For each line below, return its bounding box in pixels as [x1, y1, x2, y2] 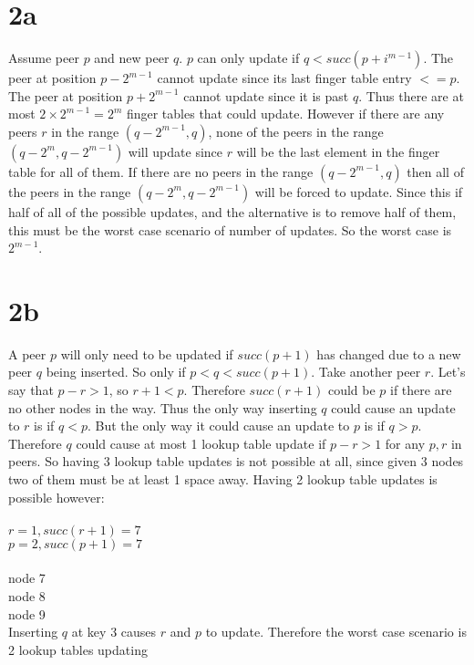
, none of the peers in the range [208, 121, 384, 140]
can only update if [197, 48, 300, 68]
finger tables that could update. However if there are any [126, 104, 445, 123]
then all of [407, 161, 464, 181]
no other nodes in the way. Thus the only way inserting [8, 398, 317, 417]
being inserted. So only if [46, 362, 186, 381]
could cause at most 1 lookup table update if [76, 433, 326, 452]
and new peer [94, 48, 170, 68]
